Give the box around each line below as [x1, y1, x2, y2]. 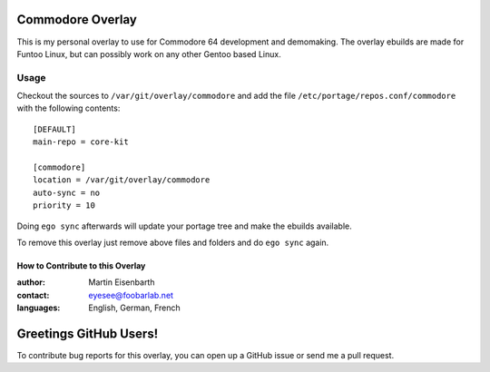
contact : [16, 289, 50, 300]
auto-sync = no [33, 187, 101, 198]
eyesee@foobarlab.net [88, 289, 174, 300]
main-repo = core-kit [33, 137, 129, 147]
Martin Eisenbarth [88, 277, 155, 288]
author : [16, 277, 45, 288]
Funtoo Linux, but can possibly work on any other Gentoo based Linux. [16, 48, 281, 59]
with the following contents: [16, 103, 121, 113]
